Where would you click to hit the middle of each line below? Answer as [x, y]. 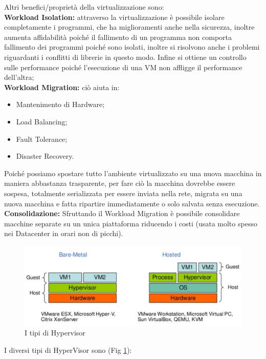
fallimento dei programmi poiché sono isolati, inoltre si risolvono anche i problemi [132, 47]
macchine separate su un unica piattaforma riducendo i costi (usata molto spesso [131, 223]
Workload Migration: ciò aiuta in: [62, 87]
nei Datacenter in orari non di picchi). [64, 233]
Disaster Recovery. [45, 156]
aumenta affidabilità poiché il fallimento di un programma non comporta [118, 37]
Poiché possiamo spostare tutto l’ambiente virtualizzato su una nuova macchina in [133, 173]
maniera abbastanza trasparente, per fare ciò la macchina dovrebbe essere [120, 183]
